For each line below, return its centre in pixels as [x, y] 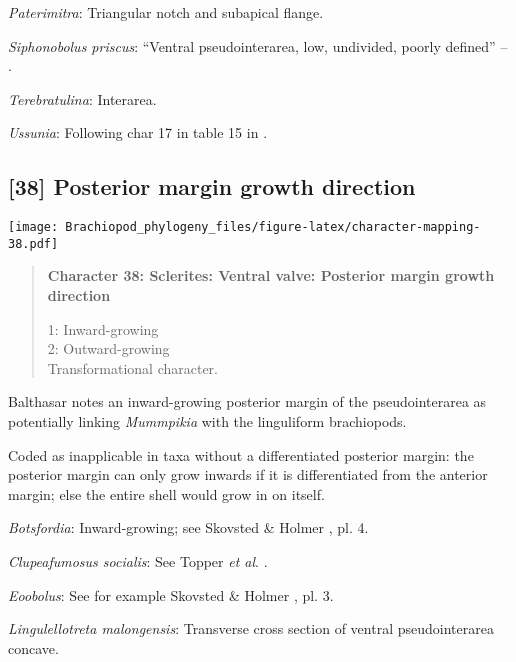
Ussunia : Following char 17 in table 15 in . [138, 132]
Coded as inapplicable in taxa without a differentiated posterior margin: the [241, 454]
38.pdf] [33, 243]
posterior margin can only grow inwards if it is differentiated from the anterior [248, 474]
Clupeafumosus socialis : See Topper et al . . [138, 561]
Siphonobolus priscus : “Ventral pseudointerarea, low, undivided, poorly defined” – [258, 45]
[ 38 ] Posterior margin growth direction [212, 186]
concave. [33, 647]
